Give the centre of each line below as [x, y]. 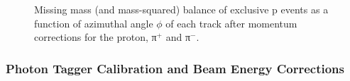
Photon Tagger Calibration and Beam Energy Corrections [175, 68]
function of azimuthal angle [94, 23]
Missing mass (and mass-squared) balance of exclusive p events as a [181, 9]
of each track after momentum [231, 23]
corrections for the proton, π [95, 37]
